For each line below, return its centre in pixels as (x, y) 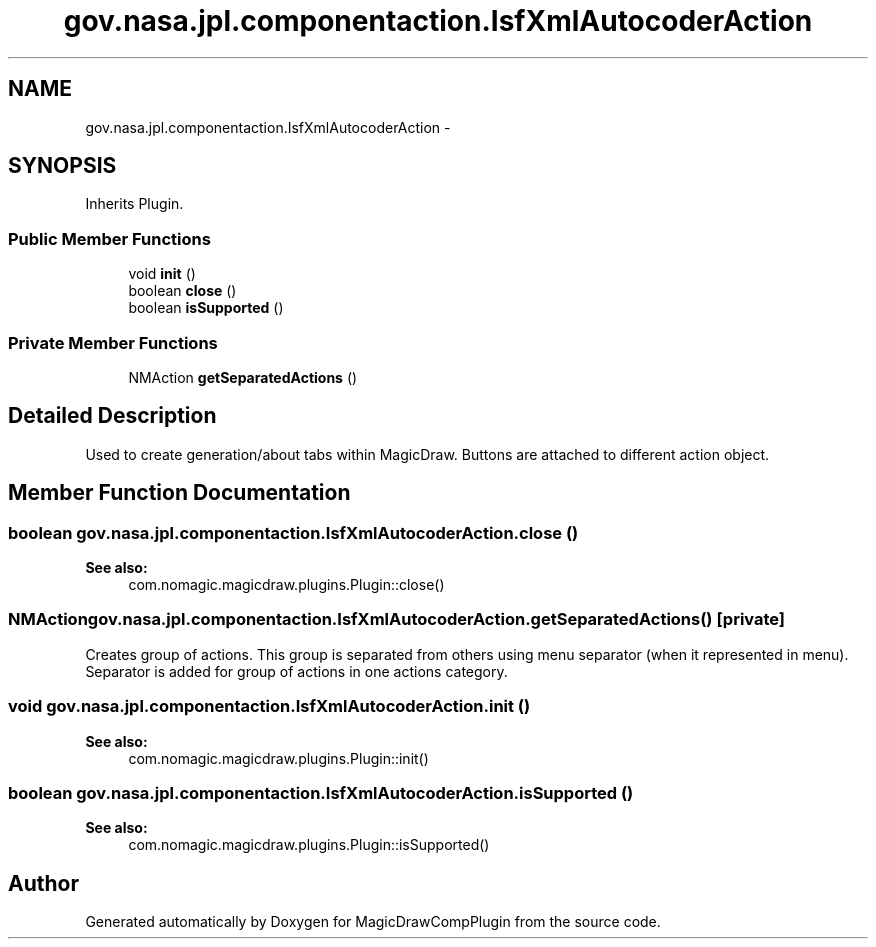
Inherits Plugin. (134, 204)
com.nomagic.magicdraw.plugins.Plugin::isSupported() (309, 845)
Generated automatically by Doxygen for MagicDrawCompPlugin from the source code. (373, 922)
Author (43, 883)
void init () (162, 274)
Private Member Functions (113, 342)
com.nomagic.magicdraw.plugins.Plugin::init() (278, 758)
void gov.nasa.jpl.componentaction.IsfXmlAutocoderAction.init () (269, 706)
